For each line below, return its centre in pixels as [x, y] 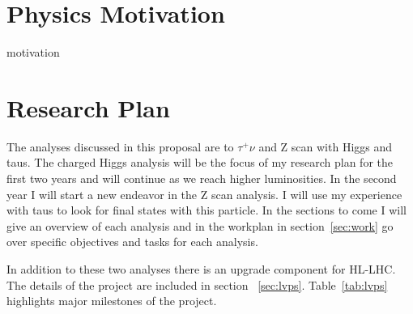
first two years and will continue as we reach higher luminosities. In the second [202, 178]
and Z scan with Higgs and [326, 146]
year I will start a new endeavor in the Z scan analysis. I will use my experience [204, 194]
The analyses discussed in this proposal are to [120, 146]
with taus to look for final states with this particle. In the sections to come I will [207, 210]
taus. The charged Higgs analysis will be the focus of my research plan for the [200, 162]
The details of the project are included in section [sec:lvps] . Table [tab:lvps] [197, 284]
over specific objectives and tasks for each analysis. [132, 242]
